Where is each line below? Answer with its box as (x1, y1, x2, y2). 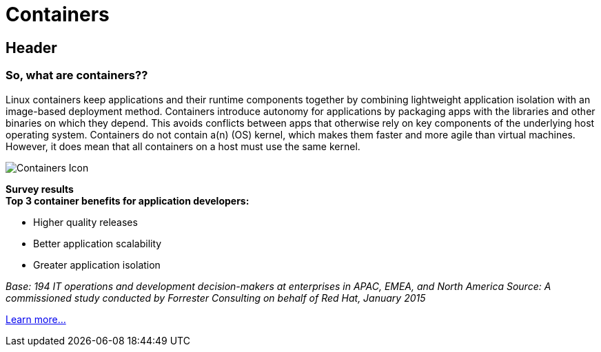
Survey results (6, 183, 74, 195)
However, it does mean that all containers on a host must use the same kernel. (6, 140, 360, 152)
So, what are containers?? (6, 68, 148, 83)
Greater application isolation (33, 258, 161, 271)
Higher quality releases (33, 216, 138, 228)
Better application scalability (33, 237, 162, 249)
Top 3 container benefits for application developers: (6, 194, 249, 207)
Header (6, 39, 57, 56)
